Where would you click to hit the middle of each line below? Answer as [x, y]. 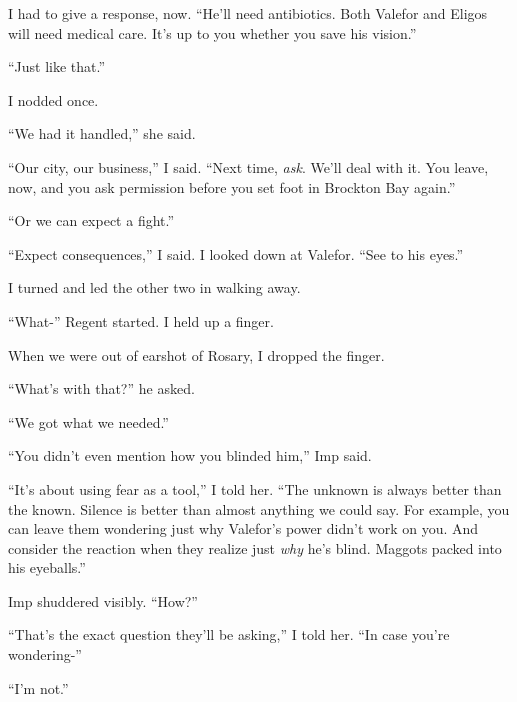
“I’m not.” [38, 687]
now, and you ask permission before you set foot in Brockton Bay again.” [232, 186]
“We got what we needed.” [88, 421]
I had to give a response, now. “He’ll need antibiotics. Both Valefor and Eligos [248, 13]
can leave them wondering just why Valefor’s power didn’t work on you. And [243, 528]
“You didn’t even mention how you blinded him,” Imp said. [190, 455]
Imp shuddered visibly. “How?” [103, 600]
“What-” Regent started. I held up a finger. [141, 320]
